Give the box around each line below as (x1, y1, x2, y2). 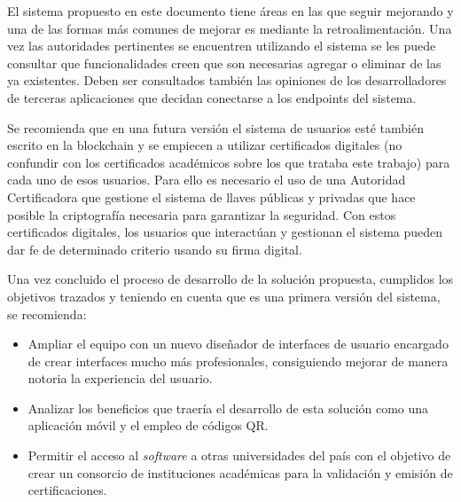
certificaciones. (27, 481, 107, 499)
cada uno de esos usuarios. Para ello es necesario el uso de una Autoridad (7, 170, 406, 189)
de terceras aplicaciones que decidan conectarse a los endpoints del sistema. (7, 88, 417, 106)
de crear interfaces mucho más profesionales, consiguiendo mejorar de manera (27, 351, 449, 370)
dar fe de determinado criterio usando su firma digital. (7, 239, 302, 258)
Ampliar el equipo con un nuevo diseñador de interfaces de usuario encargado (27, 334, 449, 353)
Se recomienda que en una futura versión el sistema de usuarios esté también (7, 118, 424, 137)
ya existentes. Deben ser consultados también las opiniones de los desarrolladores (7, 71, 447, 90)
